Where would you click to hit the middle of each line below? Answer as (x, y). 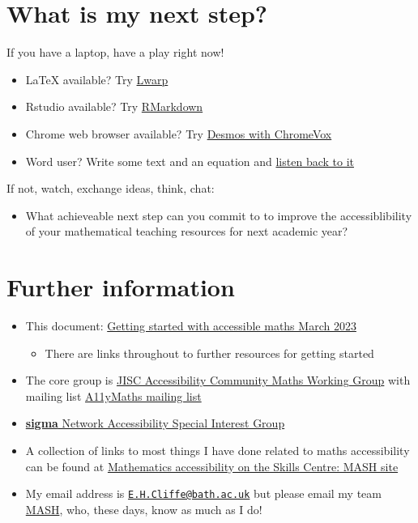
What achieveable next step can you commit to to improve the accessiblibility (219, 215)
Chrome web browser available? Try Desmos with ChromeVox (179, 133)
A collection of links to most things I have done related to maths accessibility (218, 450)
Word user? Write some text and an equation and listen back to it (190, 161)
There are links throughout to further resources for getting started (209, 353)
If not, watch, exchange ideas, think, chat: (111, 188)
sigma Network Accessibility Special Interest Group (155, 423)
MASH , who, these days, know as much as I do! (144, 509)
